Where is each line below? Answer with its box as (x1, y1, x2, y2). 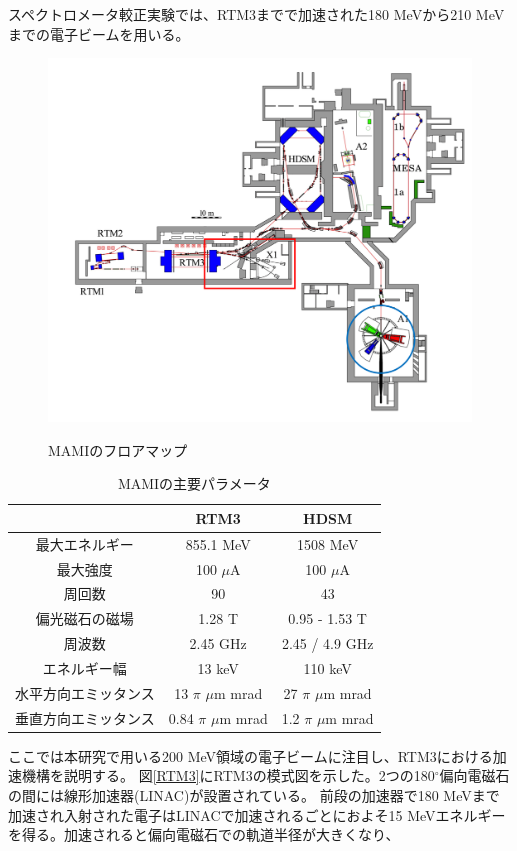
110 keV (303, 657, 352, 678)
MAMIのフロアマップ (48, 439, 188, 460)
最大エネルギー (35, 533, 134, 554)
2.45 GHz (189, 633, 247, 654)
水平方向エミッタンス (15, 682, 155, 703)
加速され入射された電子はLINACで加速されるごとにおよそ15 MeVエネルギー (8, 804, 506, 825)
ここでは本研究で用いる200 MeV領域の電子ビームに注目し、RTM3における (8, 745, 493, 766)
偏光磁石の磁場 (35, 608, 134, 629)
